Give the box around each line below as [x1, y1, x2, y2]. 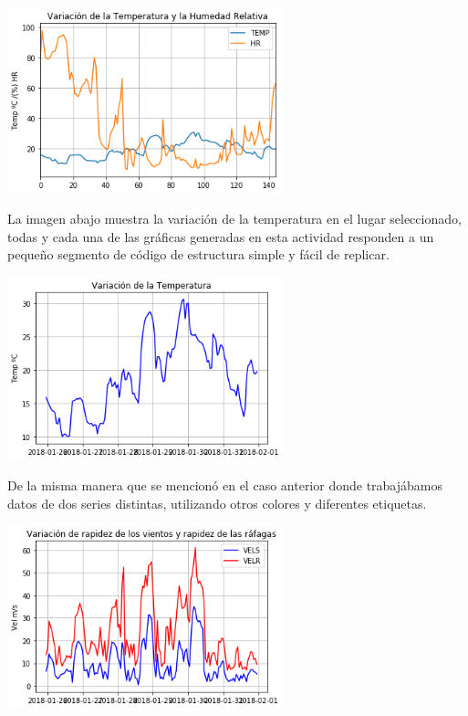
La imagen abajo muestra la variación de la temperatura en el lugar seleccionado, [7, 209, 462, 228]
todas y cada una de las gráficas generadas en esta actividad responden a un [7, 226, 434, 246]
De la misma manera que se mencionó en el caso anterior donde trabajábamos [7, 476, 442, 495]
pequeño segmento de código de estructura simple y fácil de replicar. [7, 245, 390, 264]
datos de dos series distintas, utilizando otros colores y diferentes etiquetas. [7, 493, 427, 512]
